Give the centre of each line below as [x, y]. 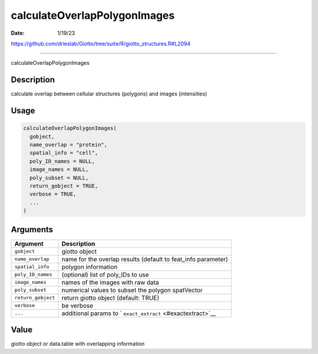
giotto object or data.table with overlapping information [78, 344]
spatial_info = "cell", [64, 153]
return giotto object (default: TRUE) [110, 297]
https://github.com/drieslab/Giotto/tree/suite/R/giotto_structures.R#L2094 [101, 44]
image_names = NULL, [59, 170]
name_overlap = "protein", [69, 145]
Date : [18, 33]
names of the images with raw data [110, 282]
